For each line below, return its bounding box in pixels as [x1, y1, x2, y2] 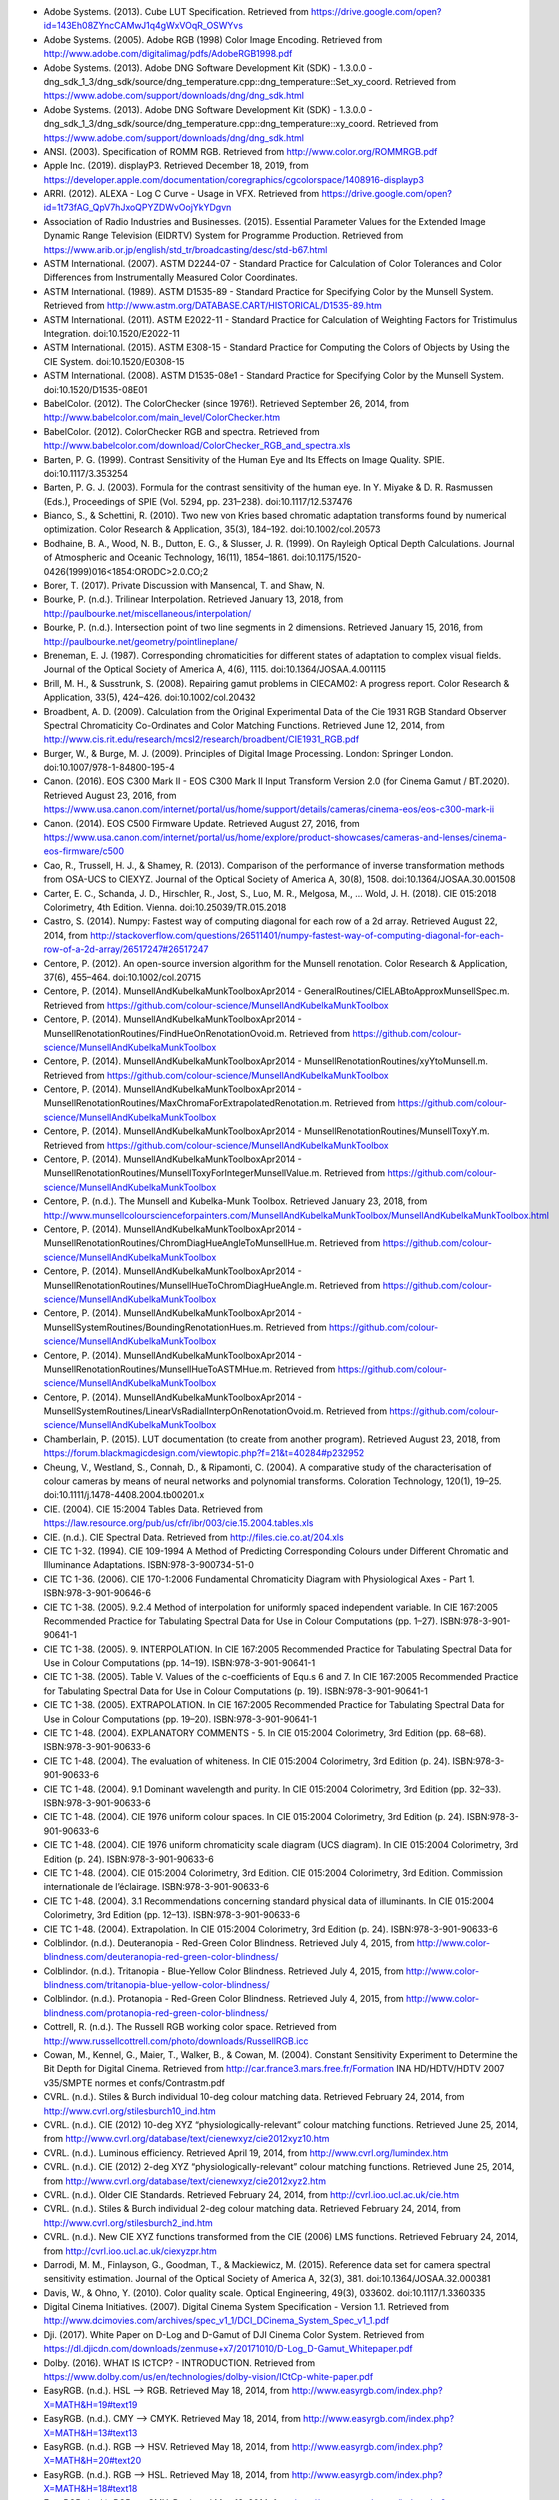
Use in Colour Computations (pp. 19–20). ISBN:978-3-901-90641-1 [43, 1713, 317, 1725]
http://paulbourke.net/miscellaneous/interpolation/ [43, 607, 252, 619]
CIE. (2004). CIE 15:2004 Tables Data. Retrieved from [43, 1503, 264, 1515]
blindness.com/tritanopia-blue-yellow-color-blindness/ [43, 1979, 270, 1991]
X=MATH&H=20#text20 [43, 2455, 142, 2467]
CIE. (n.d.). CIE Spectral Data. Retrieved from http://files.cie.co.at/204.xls [43, 1531, 344, 1543]
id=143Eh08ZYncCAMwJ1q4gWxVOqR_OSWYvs [43, 20, 244, 32]
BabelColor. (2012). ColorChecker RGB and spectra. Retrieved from [43, 425, 320, 437]
